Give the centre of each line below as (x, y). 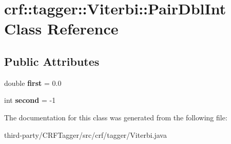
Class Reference (61, 29)
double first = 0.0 (33, 83)
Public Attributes (52, 61)
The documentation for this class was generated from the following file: (116, 117)
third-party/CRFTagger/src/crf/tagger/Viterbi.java (85, 134)
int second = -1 (30, 100)
